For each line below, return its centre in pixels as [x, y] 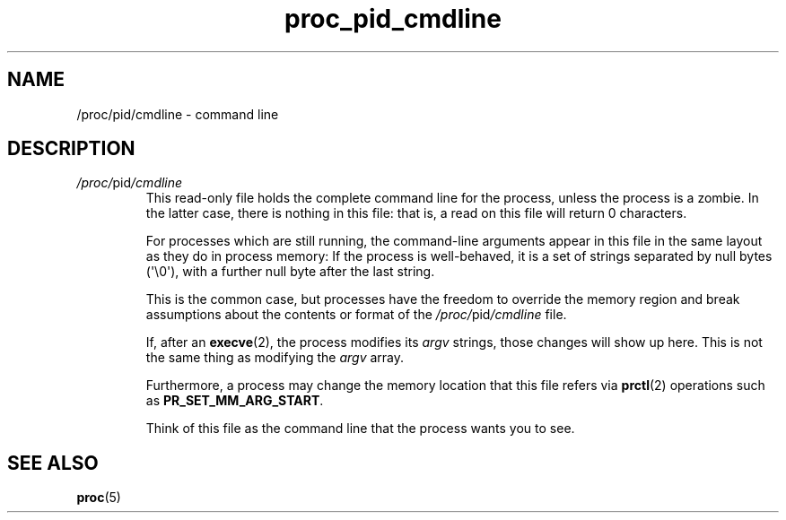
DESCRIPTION [71, 149]
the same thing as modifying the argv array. [275, 358]
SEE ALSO [53, 463]
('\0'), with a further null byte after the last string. [290, 272]
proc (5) [99, 498]
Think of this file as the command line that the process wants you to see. [360, 429]
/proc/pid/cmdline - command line [178, 114]
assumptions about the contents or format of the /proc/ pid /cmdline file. [356, 315]
